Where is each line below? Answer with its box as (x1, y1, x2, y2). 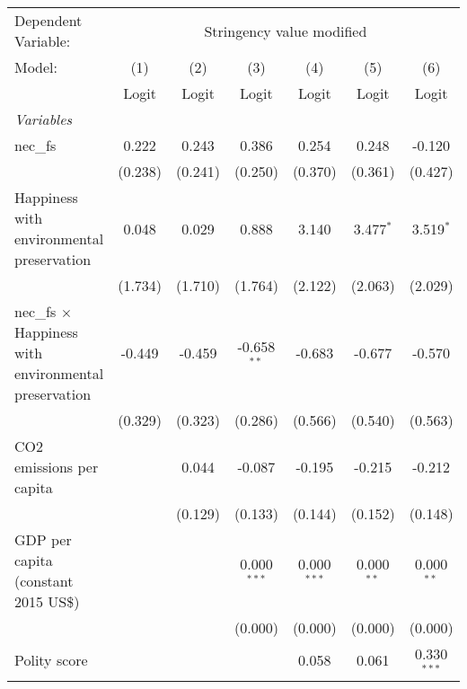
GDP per (14, 529, 72, 550)
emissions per (14, 456, 99, 477)
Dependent (14, 10, 83, 31)
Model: (14, 57, 58, 77)
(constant (14, 570, 74, 591)
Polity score (14, 649, 88, 671)
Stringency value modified (204, 20, 367, 41)
